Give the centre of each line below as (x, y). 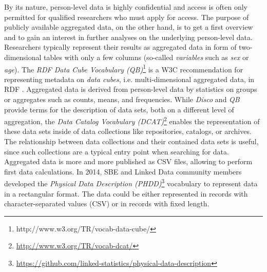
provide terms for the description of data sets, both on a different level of (119, 109)
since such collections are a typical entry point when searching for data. (117, 151)
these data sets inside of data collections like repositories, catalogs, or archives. (128, 131)
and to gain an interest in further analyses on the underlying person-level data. (128, 37)
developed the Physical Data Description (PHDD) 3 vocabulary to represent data (131, 183)
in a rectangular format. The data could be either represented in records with (126, 193)
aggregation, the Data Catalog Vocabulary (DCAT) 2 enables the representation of (132, 120)
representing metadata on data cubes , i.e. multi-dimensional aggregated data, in (129, 79)
